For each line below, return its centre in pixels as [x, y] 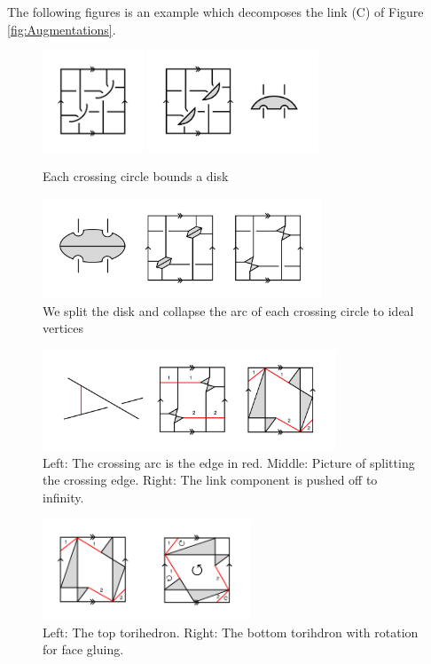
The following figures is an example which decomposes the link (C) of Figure [215, 12]
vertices [63, 328]
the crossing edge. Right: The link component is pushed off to [210, 480]
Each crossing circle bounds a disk [136, 176]
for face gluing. [83, 649]
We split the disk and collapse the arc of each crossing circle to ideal [228, 310]
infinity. [63, 498]
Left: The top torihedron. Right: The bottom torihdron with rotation [231, 632]
